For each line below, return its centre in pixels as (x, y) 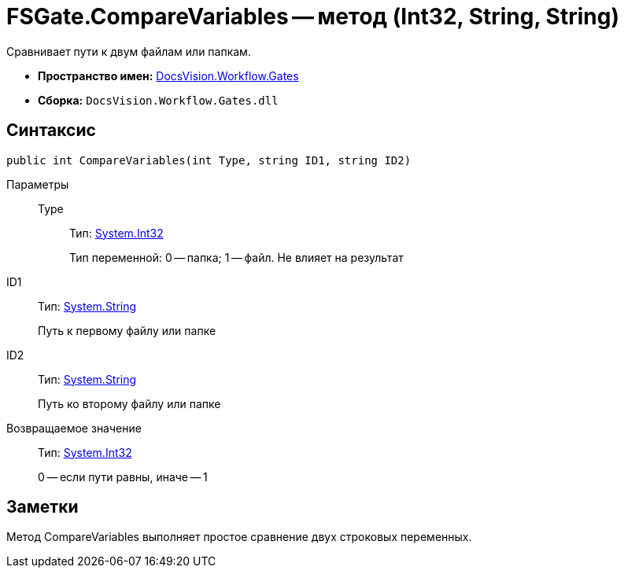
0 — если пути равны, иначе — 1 (123, 476)
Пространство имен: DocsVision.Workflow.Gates (168, 75)
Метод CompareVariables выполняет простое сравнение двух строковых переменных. (239, 537)
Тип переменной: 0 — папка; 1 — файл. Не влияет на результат (236, 257)
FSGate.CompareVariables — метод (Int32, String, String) (313, 17)
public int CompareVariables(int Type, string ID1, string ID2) (209, 160)
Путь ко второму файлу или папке (129, 403)
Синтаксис (51, 131)
